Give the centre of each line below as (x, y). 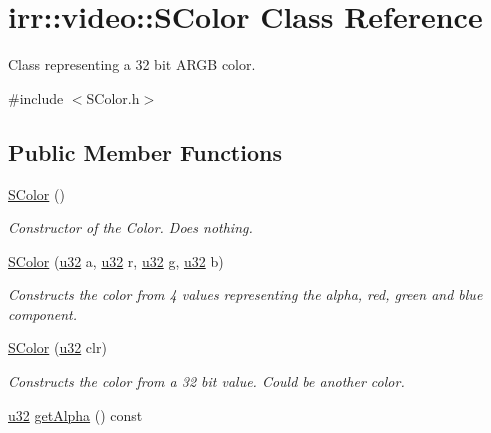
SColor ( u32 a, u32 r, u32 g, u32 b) (116, 260)
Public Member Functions (145, 151)
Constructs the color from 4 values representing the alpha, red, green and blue (245, 294)
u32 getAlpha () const (75, 414)
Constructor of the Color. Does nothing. (130, 227)
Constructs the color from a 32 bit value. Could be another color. (206, 381)
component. (43, 313)
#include (36, 97)
